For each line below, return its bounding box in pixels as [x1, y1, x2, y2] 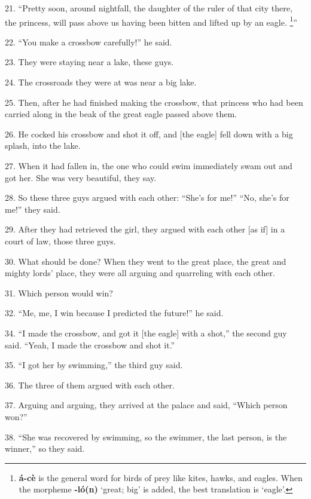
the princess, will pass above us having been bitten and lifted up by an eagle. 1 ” [5, 14, 297, 28]
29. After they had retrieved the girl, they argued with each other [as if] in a [5, 223, 285, 235]
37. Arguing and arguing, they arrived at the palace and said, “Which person [5, 399, 288, 411]
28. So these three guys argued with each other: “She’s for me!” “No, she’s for [5, 191, 289, 204]
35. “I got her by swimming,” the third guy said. [5, 359, 183, 371]
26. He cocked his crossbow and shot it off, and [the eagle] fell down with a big [5, 127, 293, 140]
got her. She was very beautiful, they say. [5, 171, 157, 183]
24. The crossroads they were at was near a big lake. [5, 76, 197, 88]
